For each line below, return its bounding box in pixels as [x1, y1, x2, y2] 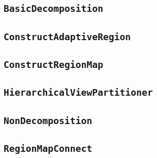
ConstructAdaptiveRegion [4, 31, 131, 42]
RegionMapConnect [4, 143, 92, 154]
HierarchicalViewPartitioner [4, 87, 153, 98]
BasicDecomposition [4, 3, 103, 14]
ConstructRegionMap [4, 59, 103, 71]
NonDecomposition [4, 115, 92, 126]
